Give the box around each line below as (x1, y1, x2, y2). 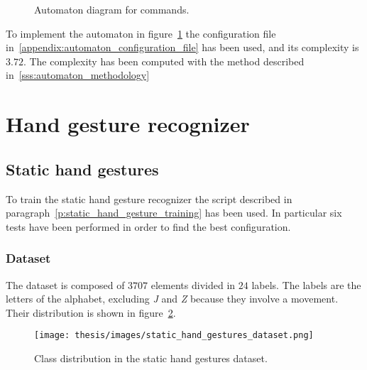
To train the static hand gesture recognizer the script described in (6, 191, 292, 206)
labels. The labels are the (251, 277, 361, 292)
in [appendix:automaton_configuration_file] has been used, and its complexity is (6, 40, 359, 55)
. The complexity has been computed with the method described (23, 53, 305, 68)
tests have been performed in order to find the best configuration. (6, 219, 291, 234)
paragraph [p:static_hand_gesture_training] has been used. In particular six (6, 205, 342, 220)
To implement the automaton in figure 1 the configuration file (6, 26, 276, 40)
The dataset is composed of (6, 277, 125, 292)
